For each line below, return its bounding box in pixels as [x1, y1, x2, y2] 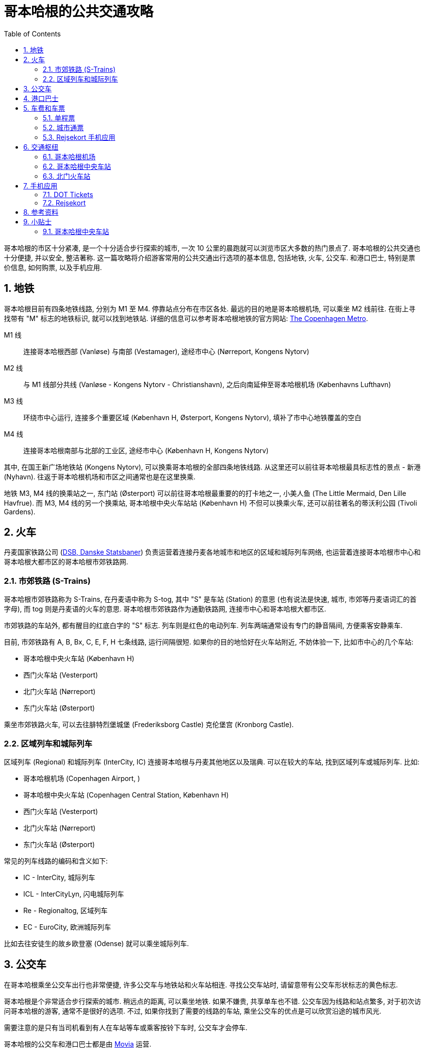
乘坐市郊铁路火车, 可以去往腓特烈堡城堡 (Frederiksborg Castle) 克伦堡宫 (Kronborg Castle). [4, 720, 294, 729]
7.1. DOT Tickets [43, 190, 93, 199]
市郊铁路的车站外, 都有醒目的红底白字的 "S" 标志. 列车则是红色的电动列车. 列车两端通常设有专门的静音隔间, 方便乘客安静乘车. [4, 621, 403, 630]
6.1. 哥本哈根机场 [43, 152, 96, 161]
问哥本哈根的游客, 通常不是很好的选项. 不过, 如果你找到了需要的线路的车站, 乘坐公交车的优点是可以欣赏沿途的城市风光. [4, 1006, 381, 1015]
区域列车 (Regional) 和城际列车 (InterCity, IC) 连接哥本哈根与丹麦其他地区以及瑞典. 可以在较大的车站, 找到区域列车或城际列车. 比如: [4, 757, 420, 766]
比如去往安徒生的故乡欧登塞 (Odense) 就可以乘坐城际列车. [4, 939, 189, 948]
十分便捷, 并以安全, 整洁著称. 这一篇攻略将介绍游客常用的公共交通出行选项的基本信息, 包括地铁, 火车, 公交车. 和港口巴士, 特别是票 [4, 253, 415, 262]
